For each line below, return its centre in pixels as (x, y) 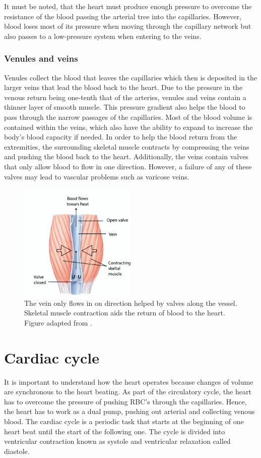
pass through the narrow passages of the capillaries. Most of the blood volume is (128, 117)
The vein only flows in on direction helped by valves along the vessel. (131, 303)
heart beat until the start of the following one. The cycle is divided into (115, 431)
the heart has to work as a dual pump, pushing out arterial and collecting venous (129, 411)
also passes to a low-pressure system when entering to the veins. (103, 36)
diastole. (17, 451)
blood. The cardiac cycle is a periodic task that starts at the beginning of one (124, 421)
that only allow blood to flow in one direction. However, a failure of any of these (128, 166)
